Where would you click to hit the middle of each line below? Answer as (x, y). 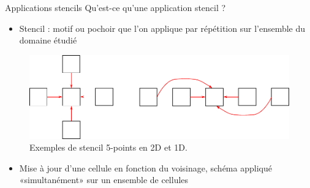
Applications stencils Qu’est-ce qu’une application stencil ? (115, 7)
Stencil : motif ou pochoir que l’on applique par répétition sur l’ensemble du (162, 28)
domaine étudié (48, 40)
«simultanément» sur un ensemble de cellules (104, 180)
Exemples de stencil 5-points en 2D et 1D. (108, 147)
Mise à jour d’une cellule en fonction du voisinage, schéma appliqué (146, 167)
